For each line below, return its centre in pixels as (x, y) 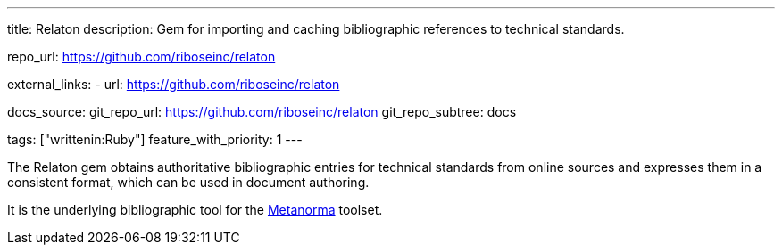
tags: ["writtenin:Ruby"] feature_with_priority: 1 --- (155, 139)
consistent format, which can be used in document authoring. (188, 182)
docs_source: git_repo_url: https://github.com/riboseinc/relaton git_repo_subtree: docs (262, 112)
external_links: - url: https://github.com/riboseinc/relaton (174, 84)
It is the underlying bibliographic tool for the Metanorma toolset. (195, 210)
